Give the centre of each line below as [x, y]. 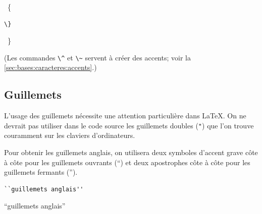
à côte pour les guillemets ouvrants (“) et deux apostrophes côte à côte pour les [127, 162]
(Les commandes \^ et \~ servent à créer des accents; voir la [97, 57]
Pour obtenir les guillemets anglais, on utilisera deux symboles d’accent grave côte [131, 152]
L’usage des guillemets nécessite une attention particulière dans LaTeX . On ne [125, 116]
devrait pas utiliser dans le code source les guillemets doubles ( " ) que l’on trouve [129, 125]
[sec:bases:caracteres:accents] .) [50, 67]
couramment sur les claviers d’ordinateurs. [70, 135]
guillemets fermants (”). [41, 172]
